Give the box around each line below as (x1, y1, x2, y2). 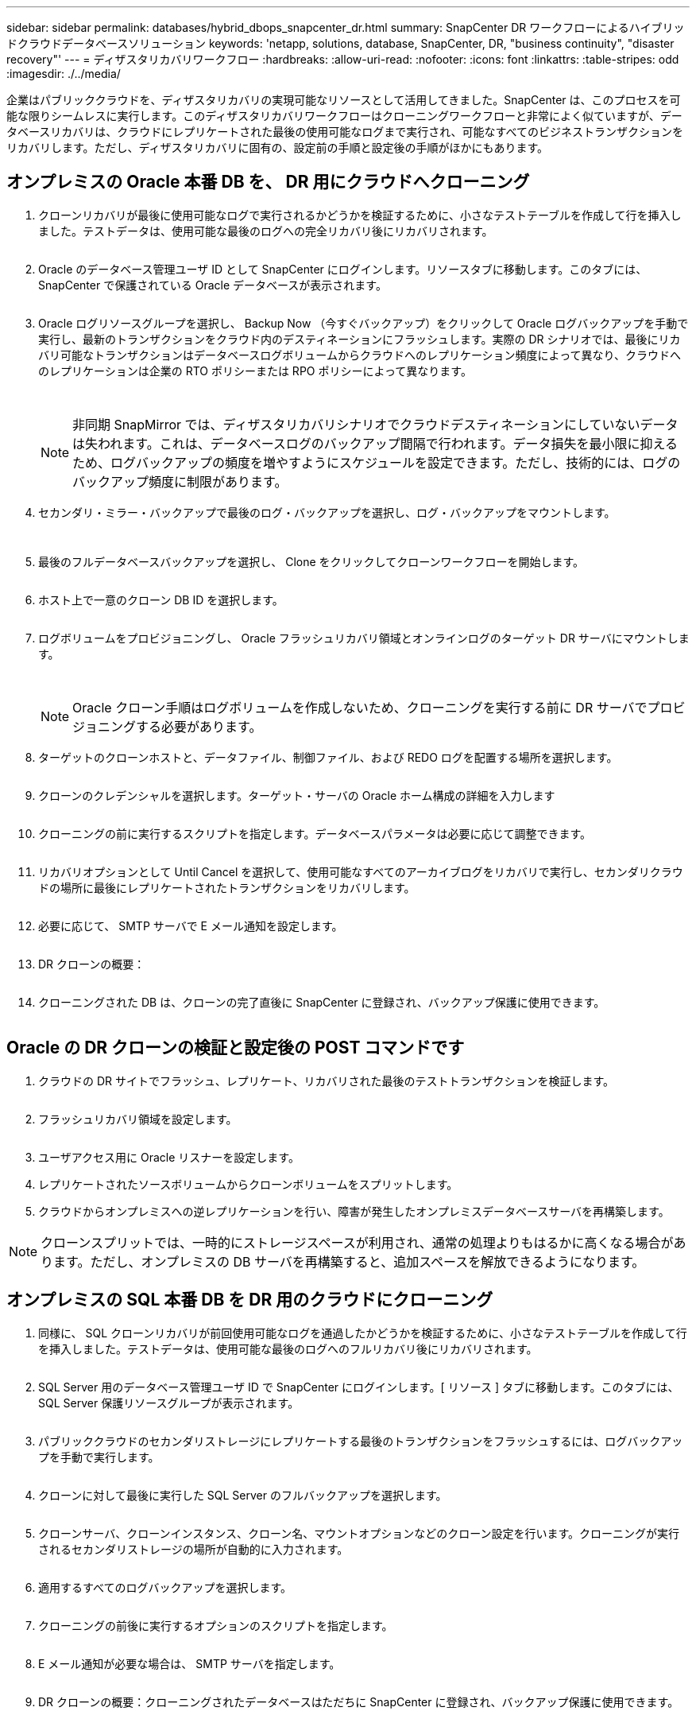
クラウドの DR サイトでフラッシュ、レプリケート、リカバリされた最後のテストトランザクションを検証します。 (38, 1073, 615, 1088)
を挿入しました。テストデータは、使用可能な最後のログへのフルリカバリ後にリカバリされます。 (38, 1341, 538, 1356)
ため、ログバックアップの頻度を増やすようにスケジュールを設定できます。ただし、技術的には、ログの (72, 454, 681, 471)
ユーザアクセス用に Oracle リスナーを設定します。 (38, 1150, 300, 1164)
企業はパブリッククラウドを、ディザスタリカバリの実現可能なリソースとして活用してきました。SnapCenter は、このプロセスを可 (6, 93, 681, 107)
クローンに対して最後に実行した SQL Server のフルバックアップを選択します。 (38, 1488, 447, 1502)
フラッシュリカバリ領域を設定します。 (38, 1112, 238, 1126)
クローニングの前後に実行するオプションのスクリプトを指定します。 (38, 1618, 393, 1632)
